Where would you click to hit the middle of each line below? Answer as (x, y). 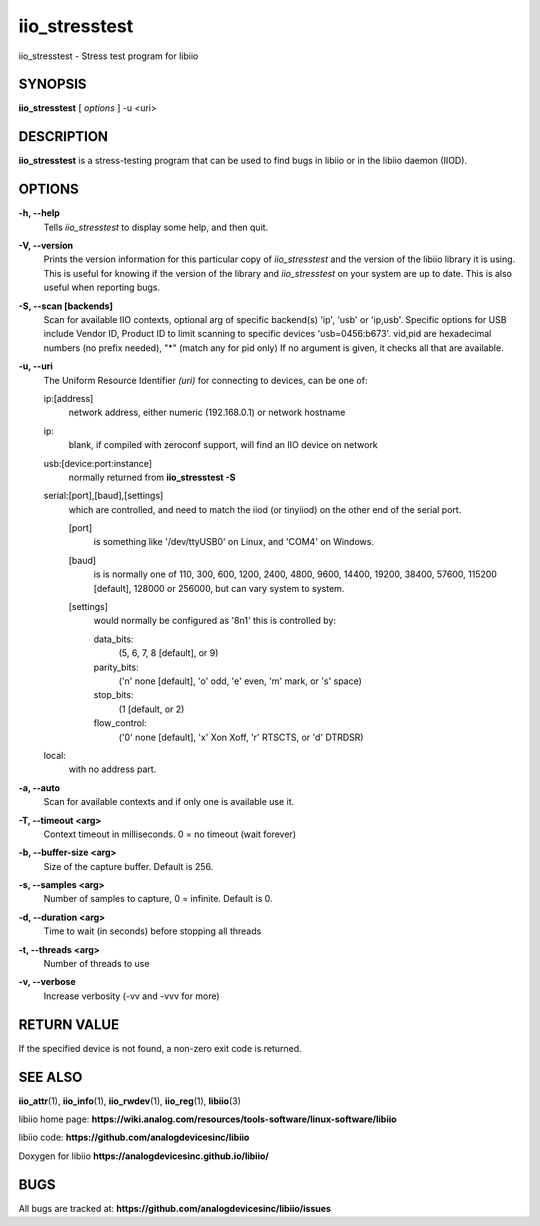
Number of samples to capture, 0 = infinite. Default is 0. (158, 899)
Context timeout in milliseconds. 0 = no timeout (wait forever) (170, 834)
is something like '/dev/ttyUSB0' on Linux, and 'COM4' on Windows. (234, 542)
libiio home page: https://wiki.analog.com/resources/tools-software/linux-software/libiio (207, 1119)
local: (55, 755)
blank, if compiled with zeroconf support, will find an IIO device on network (223, 445)
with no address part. (112, 769)
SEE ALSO (50, 1076)
